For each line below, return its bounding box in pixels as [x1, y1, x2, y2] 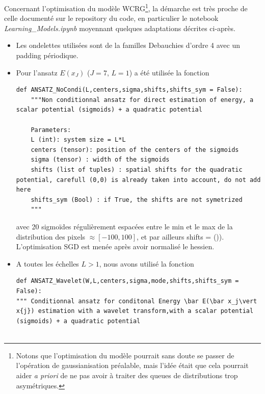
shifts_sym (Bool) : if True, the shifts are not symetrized [31, 196, 243, 203]
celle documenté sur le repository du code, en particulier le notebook [4, 13, 219, 23]
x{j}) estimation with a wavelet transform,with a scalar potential [16, 307, 254, 315]
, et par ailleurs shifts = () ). [137, 231, 224, 242]
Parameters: [31, 126, 71, 134]
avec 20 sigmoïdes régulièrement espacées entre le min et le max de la [16, 221, 233, 231]
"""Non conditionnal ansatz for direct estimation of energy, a [31, 96, 254, 103]
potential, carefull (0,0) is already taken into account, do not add [16, 176, 261, 183]
